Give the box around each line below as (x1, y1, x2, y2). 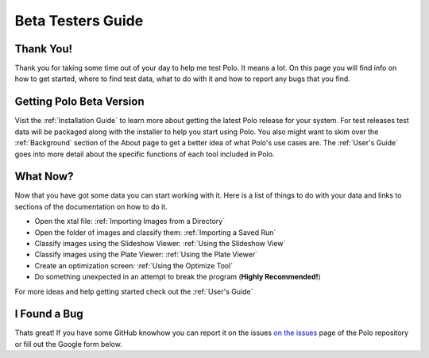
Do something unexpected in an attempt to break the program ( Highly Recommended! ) (34, 272, 321, 282)
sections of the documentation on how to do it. (14, 202, 168, 211)
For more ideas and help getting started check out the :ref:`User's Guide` (14, 287, 253, 296)
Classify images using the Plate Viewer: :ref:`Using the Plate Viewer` (34, 250, 258, 260)
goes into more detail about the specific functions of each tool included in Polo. (14, 149, 275, 159)
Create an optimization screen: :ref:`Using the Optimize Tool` (34, 260, 234, 270)
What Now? (14, 170, 74, 183)
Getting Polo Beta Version (14, 95, 145, 109)
